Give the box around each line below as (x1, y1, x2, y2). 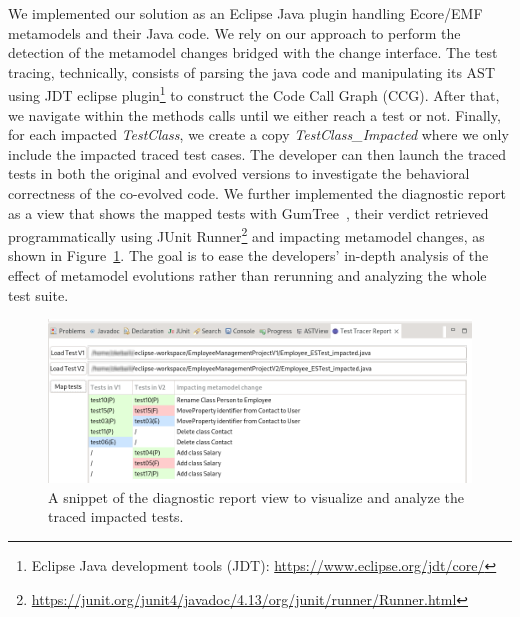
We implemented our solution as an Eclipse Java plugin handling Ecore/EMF (8, 3, 483, 23)
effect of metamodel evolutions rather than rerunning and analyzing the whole (8, 265, 487, 286)
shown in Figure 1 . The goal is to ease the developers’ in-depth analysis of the (8, 245, 489, 266)
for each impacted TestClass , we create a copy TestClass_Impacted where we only (8, 124, 509, 145)
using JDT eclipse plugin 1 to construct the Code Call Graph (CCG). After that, (8, 82, 500, 106)
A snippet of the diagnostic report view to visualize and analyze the (48, 486, 465, 507)
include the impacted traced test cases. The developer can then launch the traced (8, 143, 507, 164)
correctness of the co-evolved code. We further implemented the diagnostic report (8, 183, 506, 203)
